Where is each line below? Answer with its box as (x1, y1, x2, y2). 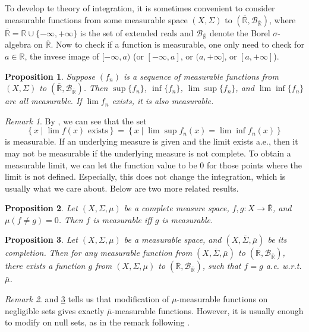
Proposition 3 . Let (5, 233, 78, 246)
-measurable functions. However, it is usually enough (112, 304, 304, 317)
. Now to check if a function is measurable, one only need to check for (51, 38, 304, 51)
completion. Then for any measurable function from (5, 246, 193, 259)
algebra (5, 38, 31, 51)
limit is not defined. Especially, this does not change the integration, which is (5, 170, 286, 183)
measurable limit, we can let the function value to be (5, 158, 197, 171)
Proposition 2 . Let (5, 202, 78, 214)
